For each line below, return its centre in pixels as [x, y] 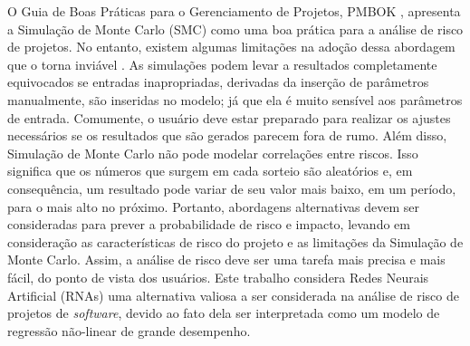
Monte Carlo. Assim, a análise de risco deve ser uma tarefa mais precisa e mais [226, 259]
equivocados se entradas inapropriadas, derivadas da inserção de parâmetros [218, 82]
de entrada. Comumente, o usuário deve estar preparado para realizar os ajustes [229, 117]
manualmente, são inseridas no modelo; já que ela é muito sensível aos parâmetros [235, 99]
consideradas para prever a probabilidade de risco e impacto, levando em [209, 224]
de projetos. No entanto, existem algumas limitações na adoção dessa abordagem [231, 47]
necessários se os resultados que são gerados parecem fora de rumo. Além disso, [227, 135]
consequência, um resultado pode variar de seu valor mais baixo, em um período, [232, 188]
